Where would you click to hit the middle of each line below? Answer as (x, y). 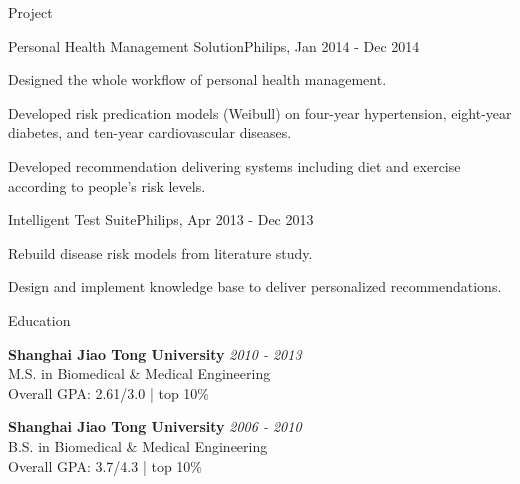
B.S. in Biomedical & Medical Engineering (138, 445)
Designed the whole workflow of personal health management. (197, 79)
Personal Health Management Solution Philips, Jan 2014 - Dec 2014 (214, 45)
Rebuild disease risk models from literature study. (160, 252)
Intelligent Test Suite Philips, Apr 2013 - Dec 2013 (161, 219)
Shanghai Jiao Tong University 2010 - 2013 (155, 353)
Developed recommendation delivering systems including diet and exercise (234, 165)
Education (39, 319)
